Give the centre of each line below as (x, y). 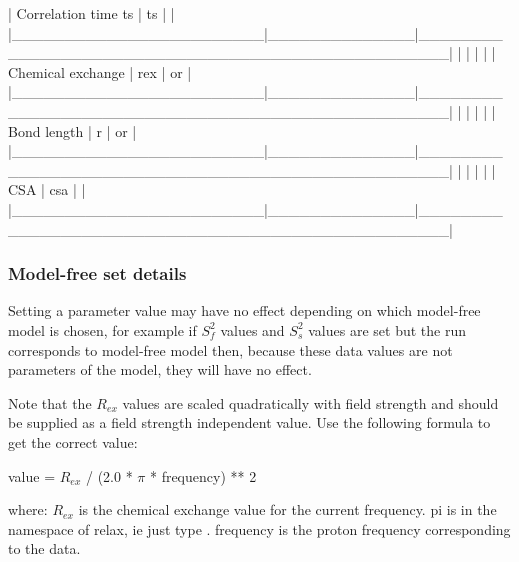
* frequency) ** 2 (203, 475)
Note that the (50, 402)
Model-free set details (97, 273)
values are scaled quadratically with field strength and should (310, 402)
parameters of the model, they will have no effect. (160, 369)
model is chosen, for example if (102, 329)
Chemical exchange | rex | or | (100, 71)
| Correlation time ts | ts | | (91, 13)
